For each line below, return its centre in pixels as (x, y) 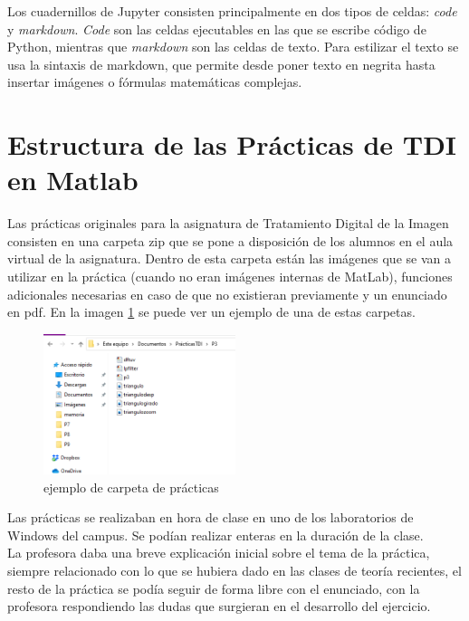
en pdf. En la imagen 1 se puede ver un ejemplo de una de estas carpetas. (211, 312)
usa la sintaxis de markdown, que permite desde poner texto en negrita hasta (221, 64)
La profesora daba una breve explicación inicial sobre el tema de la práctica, (219, 553)
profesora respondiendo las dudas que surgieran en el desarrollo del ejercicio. (219, 606)
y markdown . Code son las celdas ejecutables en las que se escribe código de (217, 29)
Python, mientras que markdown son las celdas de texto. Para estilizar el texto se (233, 47)
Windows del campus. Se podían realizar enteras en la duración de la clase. (215, 535)
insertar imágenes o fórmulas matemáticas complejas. (155, 82)
